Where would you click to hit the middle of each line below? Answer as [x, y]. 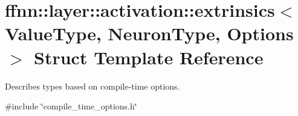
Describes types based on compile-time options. [92, 86]
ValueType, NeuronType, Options [149, 33]
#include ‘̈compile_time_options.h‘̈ [71, 106]
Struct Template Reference [149, 57]
